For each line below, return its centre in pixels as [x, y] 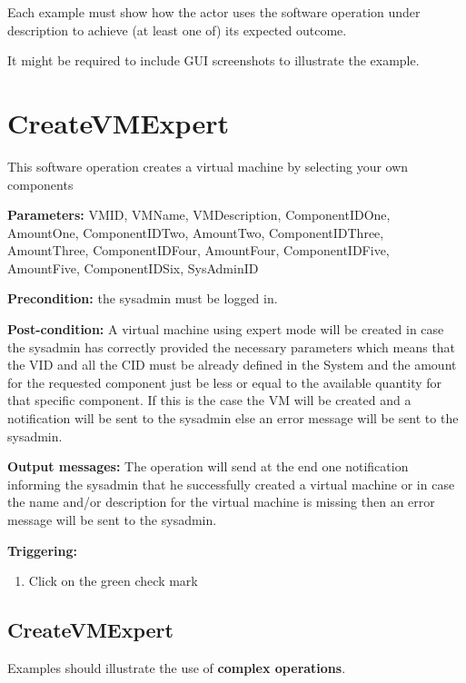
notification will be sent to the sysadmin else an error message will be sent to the [233, 418]
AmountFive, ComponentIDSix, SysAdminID [133, 267]
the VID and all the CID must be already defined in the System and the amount [232, 365]
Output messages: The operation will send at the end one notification [208, 466]
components [40, 184]
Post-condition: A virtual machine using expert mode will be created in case [226, 329]
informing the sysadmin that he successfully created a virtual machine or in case [231, 484]
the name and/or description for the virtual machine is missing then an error [221, 502]
